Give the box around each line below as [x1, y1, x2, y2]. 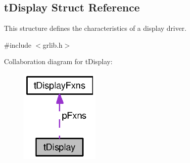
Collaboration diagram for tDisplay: [4, 56, 113, 67]
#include [4, 39, 32, 50]
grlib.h [43, 39, 63, 50]
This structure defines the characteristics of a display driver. [4, 23, 187, 33]
